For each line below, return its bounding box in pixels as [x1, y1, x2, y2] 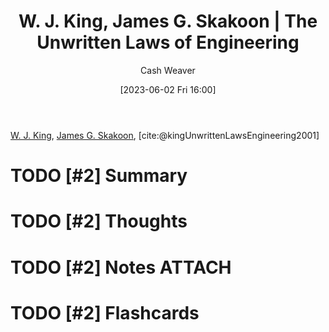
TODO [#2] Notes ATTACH [10, 256, 232, 279]
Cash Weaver [140, 64, 196, 76]
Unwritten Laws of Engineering [36, 31, 300, 54]
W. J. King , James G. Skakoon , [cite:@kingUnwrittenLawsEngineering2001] [10, 129, 320, 141]
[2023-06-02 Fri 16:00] [119, 83, 217, 95]
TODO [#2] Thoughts [10, 210, 188, 233]
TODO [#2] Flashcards [10, 301, 200, 324]
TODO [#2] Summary [10, 165, 188, 187]
